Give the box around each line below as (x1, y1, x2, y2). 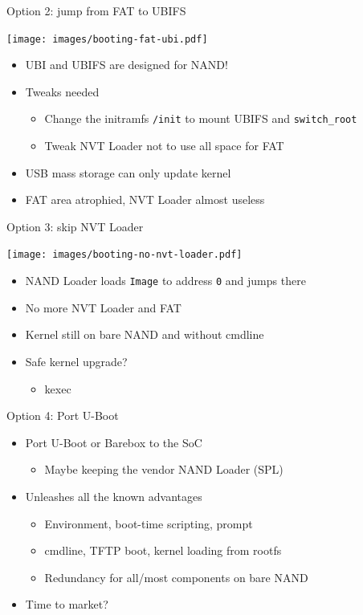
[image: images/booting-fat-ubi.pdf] (6, 33, 208, 45)
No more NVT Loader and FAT (25, 299, 181, 316)
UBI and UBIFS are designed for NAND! (25, 56, 228, 73)
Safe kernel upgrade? (25, 352, 128, 369)
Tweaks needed (25, 83, 100, 100)
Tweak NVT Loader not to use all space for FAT (44, 137, 284, 154)
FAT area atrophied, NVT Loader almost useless (25, 191, 265, 208)
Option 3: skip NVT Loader (6, 218, 144, 234)
